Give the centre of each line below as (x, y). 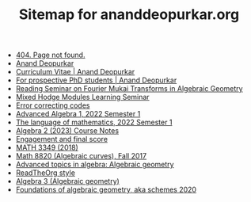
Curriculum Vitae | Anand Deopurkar (75, 72)
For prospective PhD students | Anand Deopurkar (96, 80)
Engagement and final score (62, 139)
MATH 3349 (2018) (47, 147)
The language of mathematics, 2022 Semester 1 (94, 122)
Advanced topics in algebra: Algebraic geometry (95, 165)
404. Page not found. (50, 55)
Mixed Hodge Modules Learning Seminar (82, 97)
